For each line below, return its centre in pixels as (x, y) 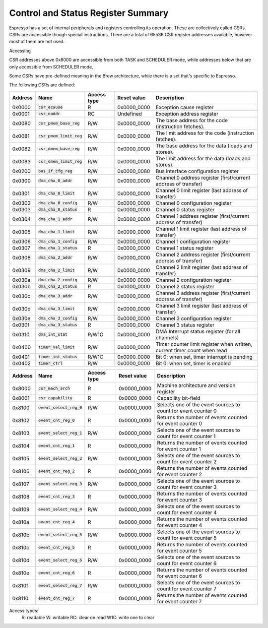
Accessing (20, 51)
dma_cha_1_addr (55, 219)
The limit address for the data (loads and (203, 158)
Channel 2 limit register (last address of (202, 267)
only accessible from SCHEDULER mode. (51, 66)
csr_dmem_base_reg (59, 149)
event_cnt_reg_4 (56, 522)
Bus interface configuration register (197, 171)
